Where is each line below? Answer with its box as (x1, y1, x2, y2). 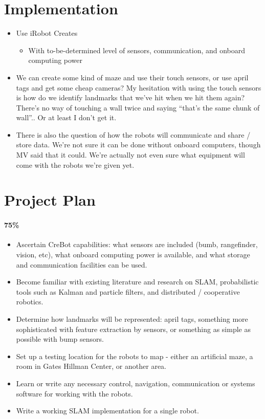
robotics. (16, 296, 43, 307)
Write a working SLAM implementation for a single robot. (16, 405, 199, 416)
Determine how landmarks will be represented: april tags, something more (16, 313, 248, 324)
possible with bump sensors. (16, 334, 104, 344)
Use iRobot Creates (16, 28, 78, 38)
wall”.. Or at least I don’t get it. (16, 112, 117, 123)
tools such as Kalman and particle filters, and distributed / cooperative (16, 286, 240, 297)
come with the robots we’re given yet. (16, 159, 135, 170)
